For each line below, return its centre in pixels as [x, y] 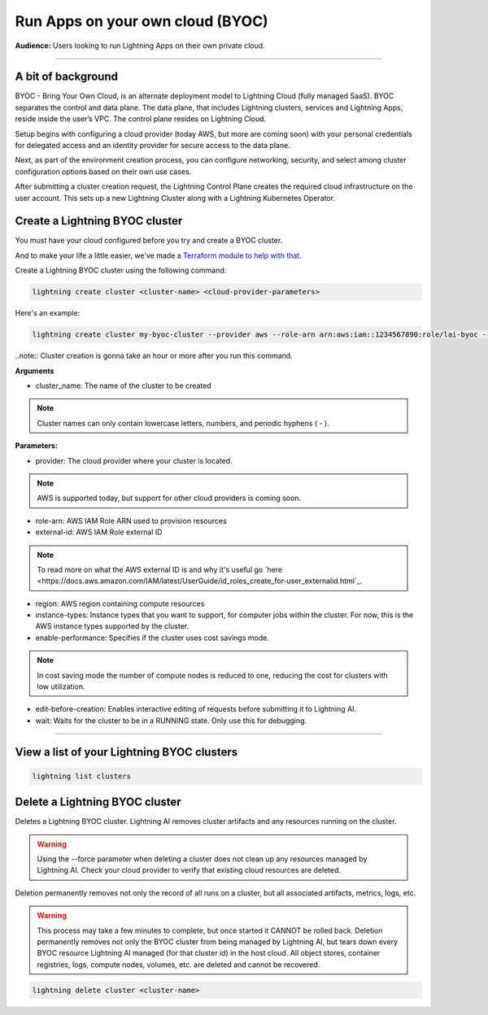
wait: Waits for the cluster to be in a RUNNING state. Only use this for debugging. [171, 721]
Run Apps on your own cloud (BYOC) [142, 21]
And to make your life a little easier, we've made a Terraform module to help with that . [158, 255]
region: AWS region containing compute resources [120, 603]
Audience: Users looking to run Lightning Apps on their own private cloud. [140, 46]
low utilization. [61, 686]
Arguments [35, 371]
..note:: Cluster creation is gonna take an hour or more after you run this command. [154, 356]
